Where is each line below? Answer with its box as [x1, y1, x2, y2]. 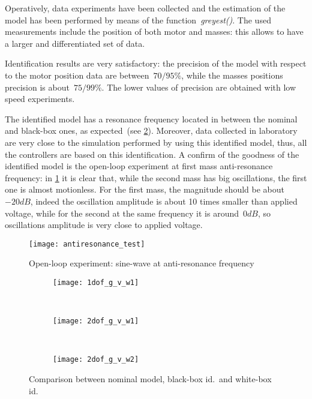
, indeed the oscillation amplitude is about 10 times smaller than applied [30, 194, 298, 207]
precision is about [5, 80, 70, 93]
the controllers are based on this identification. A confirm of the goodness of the [5, 148, 299, 160]
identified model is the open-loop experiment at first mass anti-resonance [5, 160, 273, 172]
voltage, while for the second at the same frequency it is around [5, 206, 239, 219]
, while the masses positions [181, 68, 283, 81]
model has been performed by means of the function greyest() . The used [5, 13, 271, 26]
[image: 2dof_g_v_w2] [53, 355, 139, 364]
